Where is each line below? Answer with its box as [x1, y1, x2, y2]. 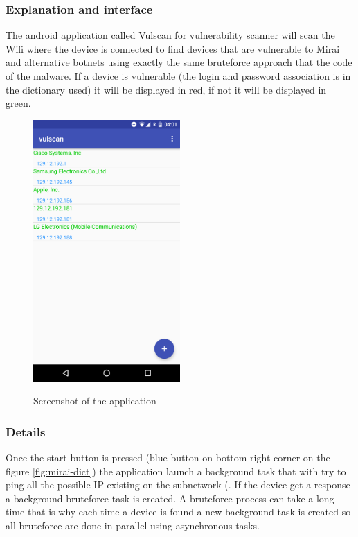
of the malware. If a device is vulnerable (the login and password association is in [6, 69, 351, 83]
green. [6, 96, 31, 110]
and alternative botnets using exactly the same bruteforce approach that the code [6, 55, 352, 69]
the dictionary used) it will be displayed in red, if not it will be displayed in [6, 82, 327, 96]
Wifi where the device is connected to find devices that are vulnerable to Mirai [6, 41, 340, 56]
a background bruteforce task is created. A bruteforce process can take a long [6, 491, 334, 505]
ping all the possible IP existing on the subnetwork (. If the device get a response [6, 477, 350, 492]
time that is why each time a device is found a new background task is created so [6, 504, 351, 519]
